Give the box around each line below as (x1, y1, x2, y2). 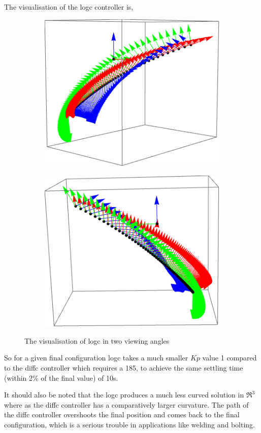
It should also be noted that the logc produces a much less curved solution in (4, 389, 244, 400)
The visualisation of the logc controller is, (4, 2, 134, 12)
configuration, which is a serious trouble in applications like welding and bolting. (4, 419, 255, 429)
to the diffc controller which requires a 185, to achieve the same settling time (4, 362, 243, 373)
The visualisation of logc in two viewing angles (24, 335, 170, 346)
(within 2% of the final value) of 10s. (4, 372, 118, 383)
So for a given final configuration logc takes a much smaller (4, 352, 188, 363)
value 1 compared (202, 352, 257, 363)
